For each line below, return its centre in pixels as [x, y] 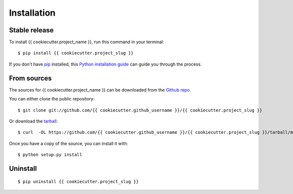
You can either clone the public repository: [52, 99]
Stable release [31, 30]
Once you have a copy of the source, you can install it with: [69, 143]
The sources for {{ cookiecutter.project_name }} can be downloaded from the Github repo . [100, 90]
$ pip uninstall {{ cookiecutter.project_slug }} [78, 182]
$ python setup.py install [50, 155]
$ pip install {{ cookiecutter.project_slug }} [76, 53]
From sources [31, 78]
